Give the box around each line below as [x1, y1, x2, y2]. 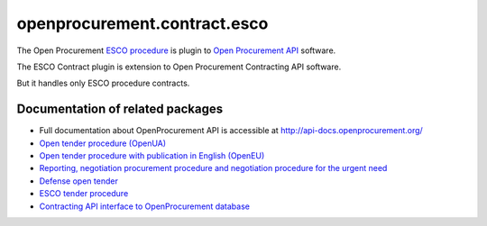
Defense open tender [39, 176, 119, 186]
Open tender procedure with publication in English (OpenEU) [39, 150, 265, 161]
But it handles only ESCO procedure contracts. [16, 77, 190, 89]
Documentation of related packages [16, 102, 224, 117]
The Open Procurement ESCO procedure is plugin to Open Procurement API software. [16, 45, 336, 56]
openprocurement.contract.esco [16, 14, 269, 33]
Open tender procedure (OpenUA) [39, 138, 167, 149]
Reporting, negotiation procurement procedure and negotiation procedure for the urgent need [39, 163, 388, 174]
